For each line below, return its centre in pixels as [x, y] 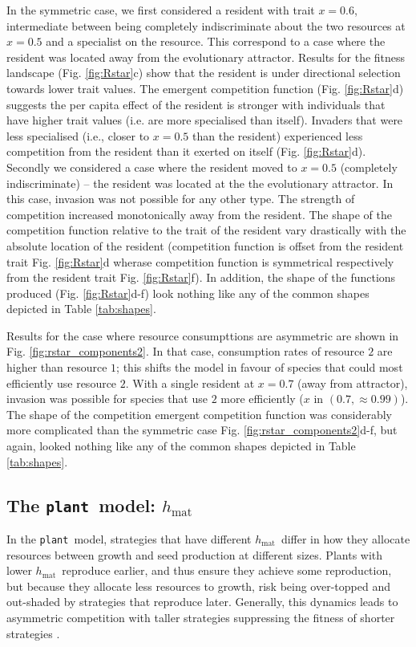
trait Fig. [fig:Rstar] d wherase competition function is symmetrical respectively [200, 261]
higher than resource [57, 367]
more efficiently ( [262, 399]
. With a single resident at [190, 383]
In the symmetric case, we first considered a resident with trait [161, 10]
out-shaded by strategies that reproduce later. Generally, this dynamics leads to [202, 602]
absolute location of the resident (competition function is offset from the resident [205, 245]
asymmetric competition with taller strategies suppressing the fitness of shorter [201, 618]
